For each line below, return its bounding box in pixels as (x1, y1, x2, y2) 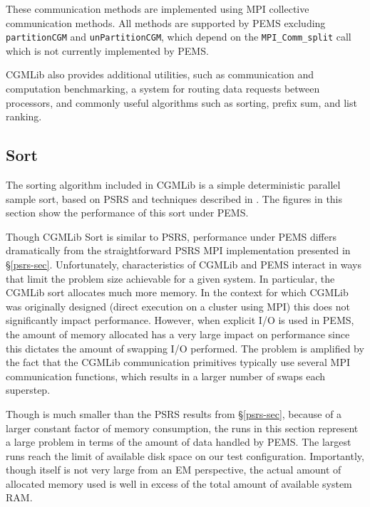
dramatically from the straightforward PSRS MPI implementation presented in (6, 243, 351, 258)
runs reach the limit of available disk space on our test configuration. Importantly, (6, 448, 364, 463)
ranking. (6, 109, 42, 124)
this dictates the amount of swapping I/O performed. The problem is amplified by (6, 340, 364, 355)
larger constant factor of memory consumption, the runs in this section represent (6, 420, 359, 435)
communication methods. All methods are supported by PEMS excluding (6, 15, 326, 30)
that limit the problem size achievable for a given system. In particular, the (6, 271, 335, 286)
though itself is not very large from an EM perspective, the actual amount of (6, 462, 341, 477)
